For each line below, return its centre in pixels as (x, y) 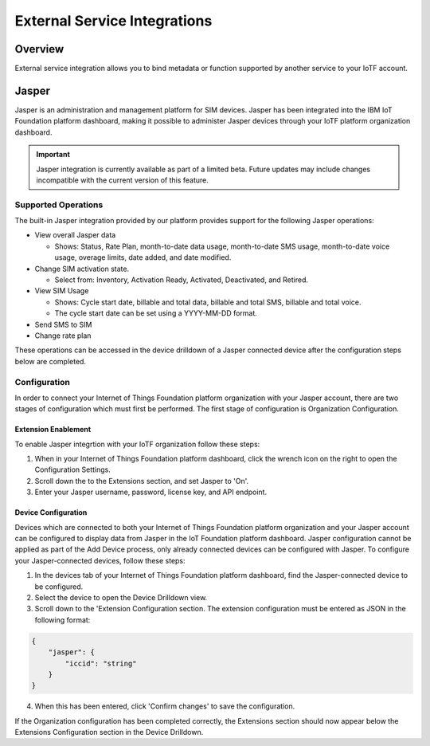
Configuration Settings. (73, 469)
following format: (63, 620)
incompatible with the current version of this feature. (122, 180)
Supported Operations (59, 205)
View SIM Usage (62, 291)
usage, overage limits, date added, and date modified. (143, 257)
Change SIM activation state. (82, 269)
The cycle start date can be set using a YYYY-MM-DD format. (156, 313)
